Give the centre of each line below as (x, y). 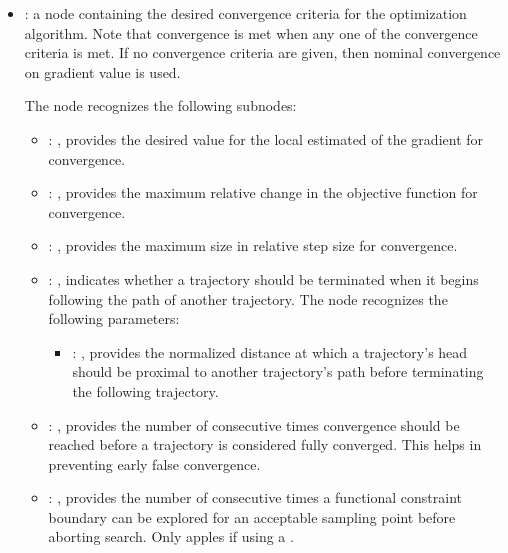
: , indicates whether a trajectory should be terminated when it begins (263, 278)
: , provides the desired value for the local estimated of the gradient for (266, 138)
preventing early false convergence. (154, 463)
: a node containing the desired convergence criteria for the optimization (245, 13)
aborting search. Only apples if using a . (171, 536)
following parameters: (114, 318)
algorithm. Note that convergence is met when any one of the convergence (251, 32)
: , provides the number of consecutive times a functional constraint (255, 497)
